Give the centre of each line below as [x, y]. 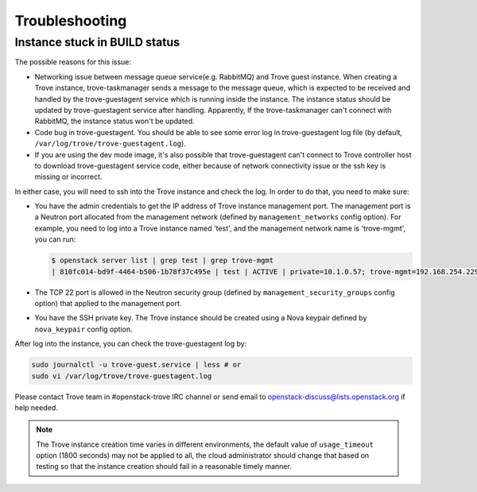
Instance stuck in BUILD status [97, 42]
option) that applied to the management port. [108, 303]
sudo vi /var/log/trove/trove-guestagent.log [122, 376]
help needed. [37, 407]
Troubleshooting [71, 21]
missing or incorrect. [68, 177]
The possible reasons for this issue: [73, 62]
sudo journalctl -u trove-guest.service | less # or [136, 365]
